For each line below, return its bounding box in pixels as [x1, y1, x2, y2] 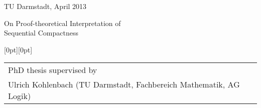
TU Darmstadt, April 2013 [4, 1, 87, 11]
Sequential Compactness [4, 27, 78, 38]
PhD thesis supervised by [8, 64, 97, 76]
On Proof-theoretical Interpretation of [4, 17, 121, 28]
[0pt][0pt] [4, 44, 33, 54]
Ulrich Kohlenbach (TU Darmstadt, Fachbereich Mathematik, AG [8, 78, 240, 90]
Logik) [8, 90, 31, 102]
